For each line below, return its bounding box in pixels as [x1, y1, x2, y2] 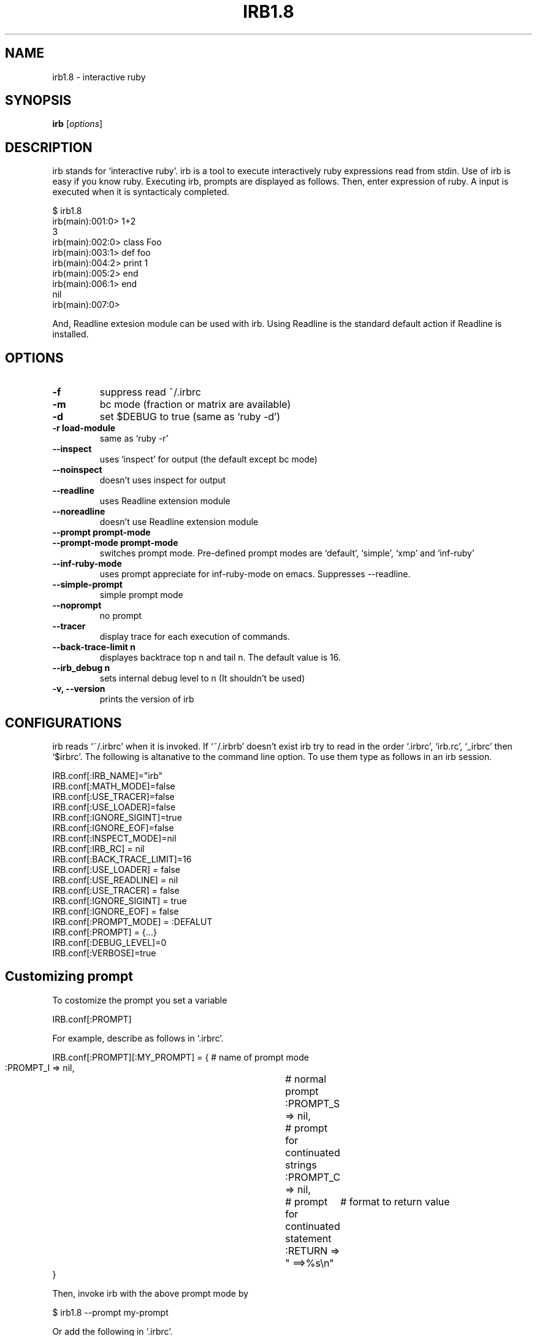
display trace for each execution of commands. [99, 631, 290, 642]
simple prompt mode [99, 589, 183, 601]
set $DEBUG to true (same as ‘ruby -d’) [99, 410, 281, 423]
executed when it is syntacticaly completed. [52, 186, 230, 198]
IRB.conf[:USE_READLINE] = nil [52, 874, 178, 885]
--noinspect [52, 464, 102, 475]
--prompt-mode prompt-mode [52, 537, 178, 548]
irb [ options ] [52, 118, 103, 129]
